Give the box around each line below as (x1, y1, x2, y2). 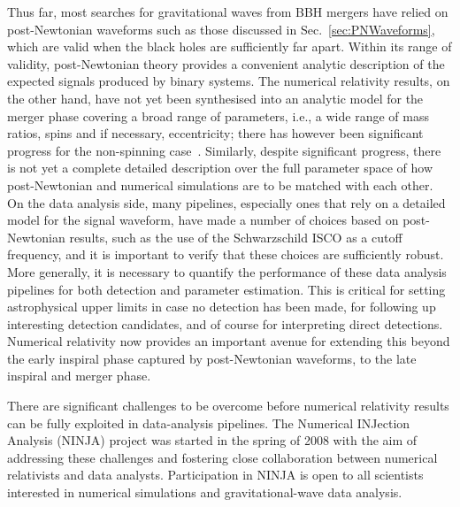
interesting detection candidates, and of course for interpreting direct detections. (7, 314, 443, 333)
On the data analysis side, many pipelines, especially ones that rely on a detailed (7, 193, 446, 211)
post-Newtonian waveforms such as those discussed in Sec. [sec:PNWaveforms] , (7, 19, 435, 38)
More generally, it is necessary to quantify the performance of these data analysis (7, 262, 447, 280)
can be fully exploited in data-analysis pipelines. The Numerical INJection (7, 413, 410, 432)
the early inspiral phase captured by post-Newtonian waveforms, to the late (7, 349, 417, 367)
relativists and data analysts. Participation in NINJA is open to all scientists (7, 465, 424, 484)
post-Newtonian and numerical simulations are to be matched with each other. (7, 175, 433, 194)
